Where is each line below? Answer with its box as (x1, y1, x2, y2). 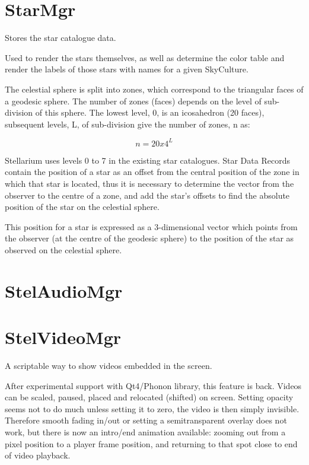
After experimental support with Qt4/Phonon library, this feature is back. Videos (5, 379, 302, 391)
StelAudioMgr (5, 278, 123, 302)
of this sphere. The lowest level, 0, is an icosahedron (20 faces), (35, 106, 265, 119)
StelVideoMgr (5, 325, 122, 349)
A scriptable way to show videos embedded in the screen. (5, 359, 212, 372)
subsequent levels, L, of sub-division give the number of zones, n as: (5, 117, 250, 130)
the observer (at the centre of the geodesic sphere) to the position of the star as (5, 232, 294, 244)
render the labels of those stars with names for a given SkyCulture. (5, 63, 249, 75)
